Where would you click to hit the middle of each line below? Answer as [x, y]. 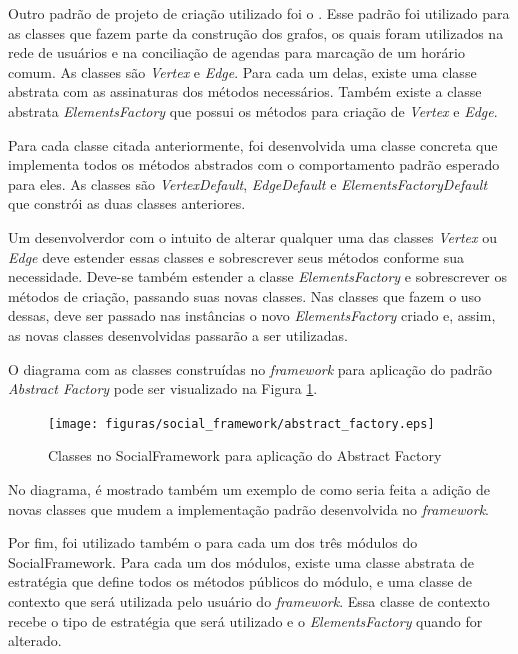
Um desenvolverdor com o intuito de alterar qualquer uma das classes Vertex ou [252, 236]
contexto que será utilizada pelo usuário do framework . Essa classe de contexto [249, 600]
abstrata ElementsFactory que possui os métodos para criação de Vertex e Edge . [253, 110]
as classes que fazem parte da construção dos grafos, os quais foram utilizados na [256, 32]
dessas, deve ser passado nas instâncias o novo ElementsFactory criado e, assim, [252, 315]
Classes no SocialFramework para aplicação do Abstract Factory [245, 455]
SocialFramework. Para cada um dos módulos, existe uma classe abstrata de [241, 561]
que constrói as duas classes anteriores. [127, 203]
